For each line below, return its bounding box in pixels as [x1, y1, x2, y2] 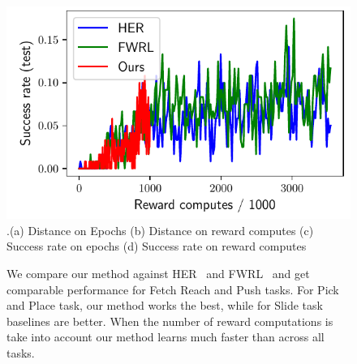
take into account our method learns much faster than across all [6, 328, 325, 345]
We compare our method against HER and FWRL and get [6, 264, 310, 281]
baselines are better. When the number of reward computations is [6, 312, 333, 329]
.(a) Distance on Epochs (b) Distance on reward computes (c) [6, 221, 314, 238]
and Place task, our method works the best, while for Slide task [6, 297, 323, 314]
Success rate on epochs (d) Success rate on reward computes [6, 238, 307, 255]
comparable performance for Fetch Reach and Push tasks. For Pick [6, 280, 339, 298]
